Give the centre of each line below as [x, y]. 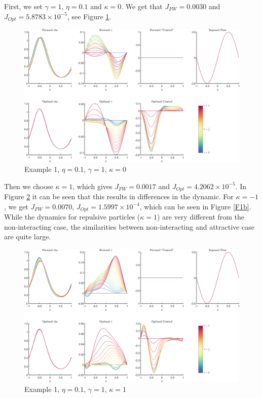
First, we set [23, 6]
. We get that [142, 6]
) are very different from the [201, 217]
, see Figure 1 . [89, 16]
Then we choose [29, 186]
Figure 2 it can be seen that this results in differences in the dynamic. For [119, 196]
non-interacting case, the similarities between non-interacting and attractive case [129, 226]
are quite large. [28, 237]
